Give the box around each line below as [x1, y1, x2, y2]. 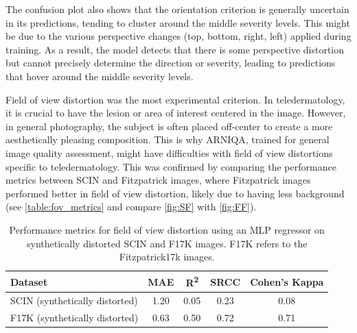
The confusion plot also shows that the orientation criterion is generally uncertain [5, 2, 349, 16]
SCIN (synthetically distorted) [10, 293, 138, 308]
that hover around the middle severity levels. [5, 69, 194, 83]
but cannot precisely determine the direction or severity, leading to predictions [5, 56, 336, 70]
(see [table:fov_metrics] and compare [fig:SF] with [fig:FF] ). [5, 199, 257, 214]
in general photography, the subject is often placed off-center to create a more [5, 119, 333, 133]
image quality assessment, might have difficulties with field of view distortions [5, 145, 333, 160]
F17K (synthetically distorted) [10, 310, 139, 325]
